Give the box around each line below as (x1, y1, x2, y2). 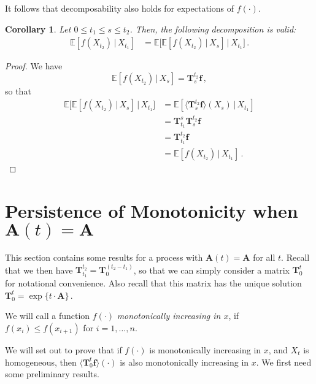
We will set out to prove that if (5, 344, 122, 356)
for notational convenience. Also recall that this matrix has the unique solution (5, 277, 302, 290)
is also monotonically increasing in (120, 355, 249, 368)
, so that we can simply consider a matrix (133, 263, 290, 276)
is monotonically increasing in (149, 344, 261, 356)
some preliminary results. (5, 367, 99, 380)
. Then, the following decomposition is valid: (129, 22, 296, 35)
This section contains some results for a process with (5, 251, 203, 263)
